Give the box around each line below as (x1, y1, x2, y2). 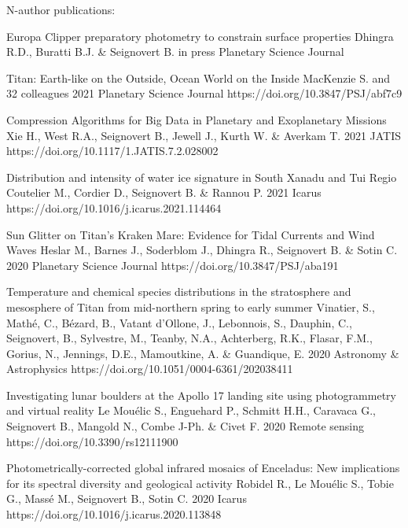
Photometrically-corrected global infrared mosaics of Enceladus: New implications (6, 460, 400, 476)
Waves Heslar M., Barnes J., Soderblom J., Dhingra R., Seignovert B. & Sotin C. (6, 242, 398, 258)
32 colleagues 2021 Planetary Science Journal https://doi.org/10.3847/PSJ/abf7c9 (6, 85, 402, 102)
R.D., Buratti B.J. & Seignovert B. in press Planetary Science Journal (6, 43, 344, 60)
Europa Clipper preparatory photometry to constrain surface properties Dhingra (6, 28, 394, 44)
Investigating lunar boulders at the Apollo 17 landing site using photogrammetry (6, 386, 396, 403)
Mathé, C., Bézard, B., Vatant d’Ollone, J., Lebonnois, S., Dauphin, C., (6, 314, 352, 330)
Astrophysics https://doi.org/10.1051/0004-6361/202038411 (6, 360, 293, 377)
